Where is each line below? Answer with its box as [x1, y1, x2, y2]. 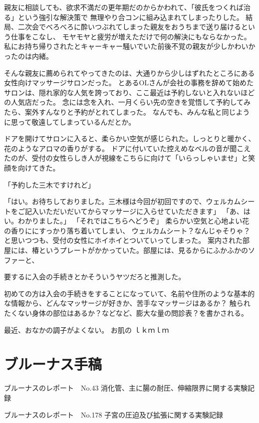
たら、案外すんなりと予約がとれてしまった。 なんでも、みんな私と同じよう [4, 106, 250, 117]
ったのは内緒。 [4, 50, 53, 61]
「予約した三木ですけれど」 [4, 179, 95, 190]
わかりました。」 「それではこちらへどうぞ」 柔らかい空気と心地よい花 [17, 215, 250, 226]
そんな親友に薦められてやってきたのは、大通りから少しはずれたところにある [4, 67, 255, 78]
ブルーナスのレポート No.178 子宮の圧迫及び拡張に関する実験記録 [4, 409, 224, 420]
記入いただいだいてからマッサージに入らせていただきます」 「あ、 [24, 206, 244, 216]
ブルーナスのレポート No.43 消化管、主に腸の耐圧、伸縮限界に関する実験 [4, 383, 248, 393]
